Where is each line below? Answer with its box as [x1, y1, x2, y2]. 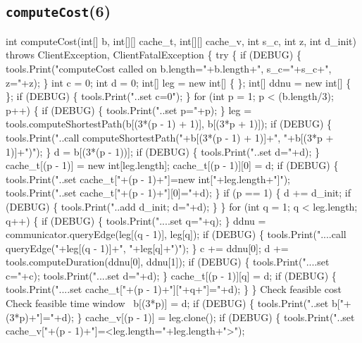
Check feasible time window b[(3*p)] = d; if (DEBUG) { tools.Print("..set [6, 296, 329, 311]
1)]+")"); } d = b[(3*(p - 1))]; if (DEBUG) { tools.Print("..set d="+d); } [6, 144, 320, 158]
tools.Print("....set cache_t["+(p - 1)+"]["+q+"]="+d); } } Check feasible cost [6, 282, 342, 297]
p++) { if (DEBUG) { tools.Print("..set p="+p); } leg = [6, 102, 252, 117]
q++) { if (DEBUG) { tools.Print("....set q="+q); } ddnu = [6, 213, 266, 227]
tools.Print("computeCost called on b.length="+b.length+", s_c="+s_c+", [6, 61, 332, 75]
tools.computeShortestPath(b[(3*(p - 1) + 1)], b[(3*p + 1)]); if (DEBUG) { [6, 116, 332, 131]
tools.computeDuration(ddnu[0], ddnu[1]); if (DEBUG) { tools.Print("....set [6, 254, 330, 269]
